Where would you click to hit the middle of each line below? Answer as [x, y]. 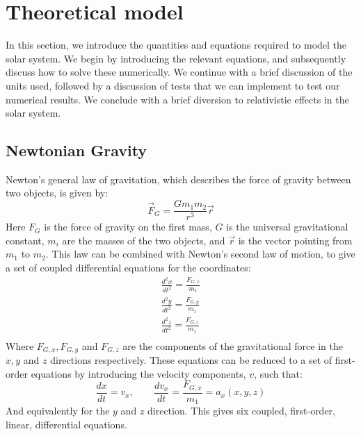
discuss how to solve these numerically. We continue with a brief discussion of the [179, 72]
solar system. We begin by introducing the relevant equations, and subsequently [176, 58]
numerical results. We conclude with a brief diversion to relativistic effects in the [177, 99]
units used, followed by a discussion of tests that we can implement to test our [173, 85]
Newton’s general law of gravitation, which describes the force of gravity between [178, 179]
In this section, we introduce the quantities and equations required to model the [176, 45]
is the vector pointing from [295, 240]
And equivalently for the [58, 411]
